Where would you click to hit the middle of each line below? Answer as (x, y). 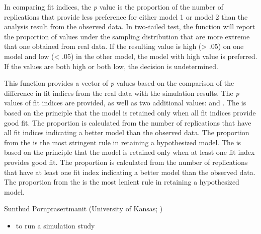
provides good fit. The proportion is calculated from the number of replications (126, 162)
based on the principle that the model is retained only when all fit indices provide (130, 112)
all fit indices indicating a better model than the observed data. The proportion (127, 132)
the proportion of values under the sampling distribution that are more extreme (127, 36)
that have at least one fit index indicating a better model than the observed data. (130, 172)
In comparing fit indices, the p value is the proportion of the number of (114, 7)
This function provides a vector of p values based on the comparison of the (119, 83)
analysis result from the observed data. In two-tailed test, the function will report (130, 26)
